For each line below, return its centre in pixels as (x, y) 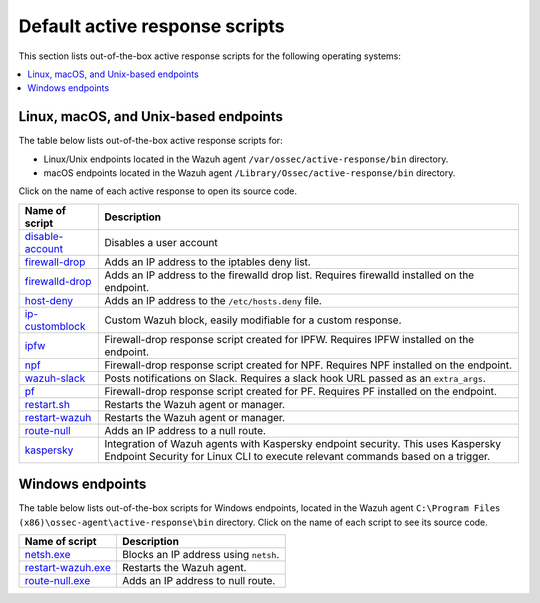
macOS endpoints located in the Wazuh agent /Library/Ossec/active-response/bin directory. (249, 173)
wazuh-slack (55, 378)
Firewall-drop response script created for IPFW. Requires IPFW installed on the (289, 339)
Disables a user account (161, 242)
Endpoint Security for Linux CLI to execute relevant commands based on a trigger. (297, 456)
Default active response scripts (151, 26)
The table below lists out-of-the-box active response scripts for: (151, 141)
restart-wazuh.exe (68, 568)
